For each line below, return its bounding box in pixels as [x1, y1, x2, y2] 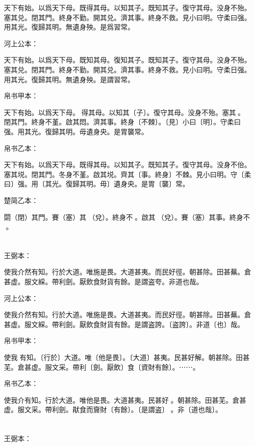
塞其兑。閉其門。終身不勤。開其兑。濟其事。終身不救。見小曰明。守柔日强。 [4, 64, 251, 74]
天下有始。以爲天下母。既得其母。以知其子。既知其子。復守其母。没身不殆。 [4, 2, 251, 12]
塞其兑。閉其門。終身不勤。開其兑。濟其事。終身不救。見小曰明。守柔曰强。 [4, 12, 251, 22]
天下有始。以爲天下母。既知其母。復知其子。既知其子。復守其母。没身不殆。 [4, 55, 251, 65]
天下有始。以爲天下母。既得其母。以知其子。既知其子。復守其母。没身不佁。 [4, 159, 251, 170]
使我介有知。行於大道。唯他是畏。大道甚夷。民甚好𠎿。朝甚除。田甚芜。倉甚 [4, 394, 246, 405]
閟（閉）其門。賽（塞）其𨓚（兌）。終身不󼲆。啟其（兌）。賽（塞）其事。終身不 [4, 211, 250, 222]
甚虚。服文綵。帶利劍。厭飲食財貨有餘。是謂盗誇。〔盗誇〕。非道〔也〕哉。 [4, 319, 244, 329]
